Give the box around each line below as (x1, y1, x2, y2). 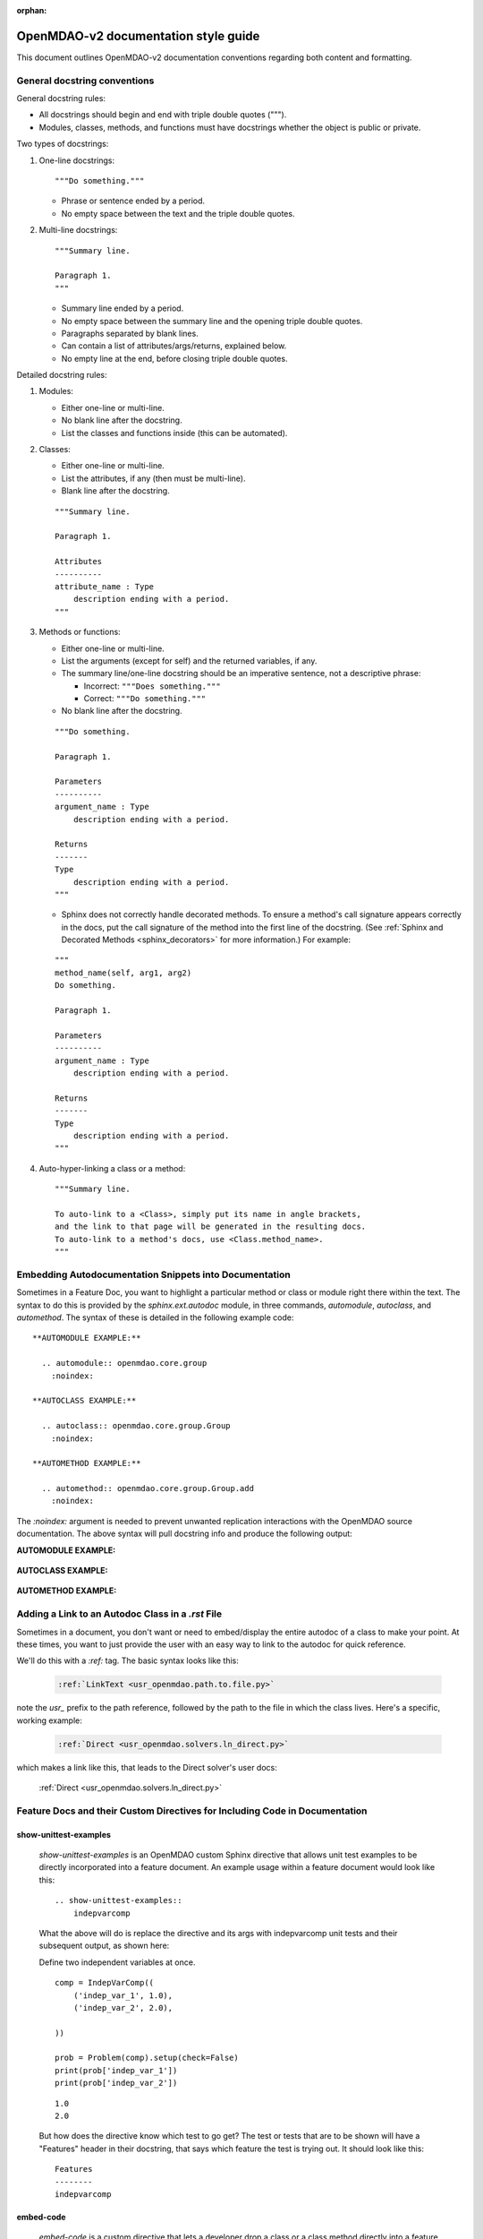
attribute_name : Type (55, 581, 155, 591)
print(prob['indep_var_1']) (55, 2065, 178, 2075)
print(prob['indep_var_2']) (55, 2078, 178, 2089)
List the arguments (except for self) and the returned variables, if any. (61, 655, 318, 666)
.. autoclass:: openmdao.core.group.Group (41, 1420, 232, 1431)
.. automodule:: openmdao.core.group (41, 1358, 208, 1368)
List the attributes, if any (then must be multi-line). (61, 473, 246, 484)
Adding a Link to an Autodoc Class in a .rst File (16, 1608, 223, 1620)
